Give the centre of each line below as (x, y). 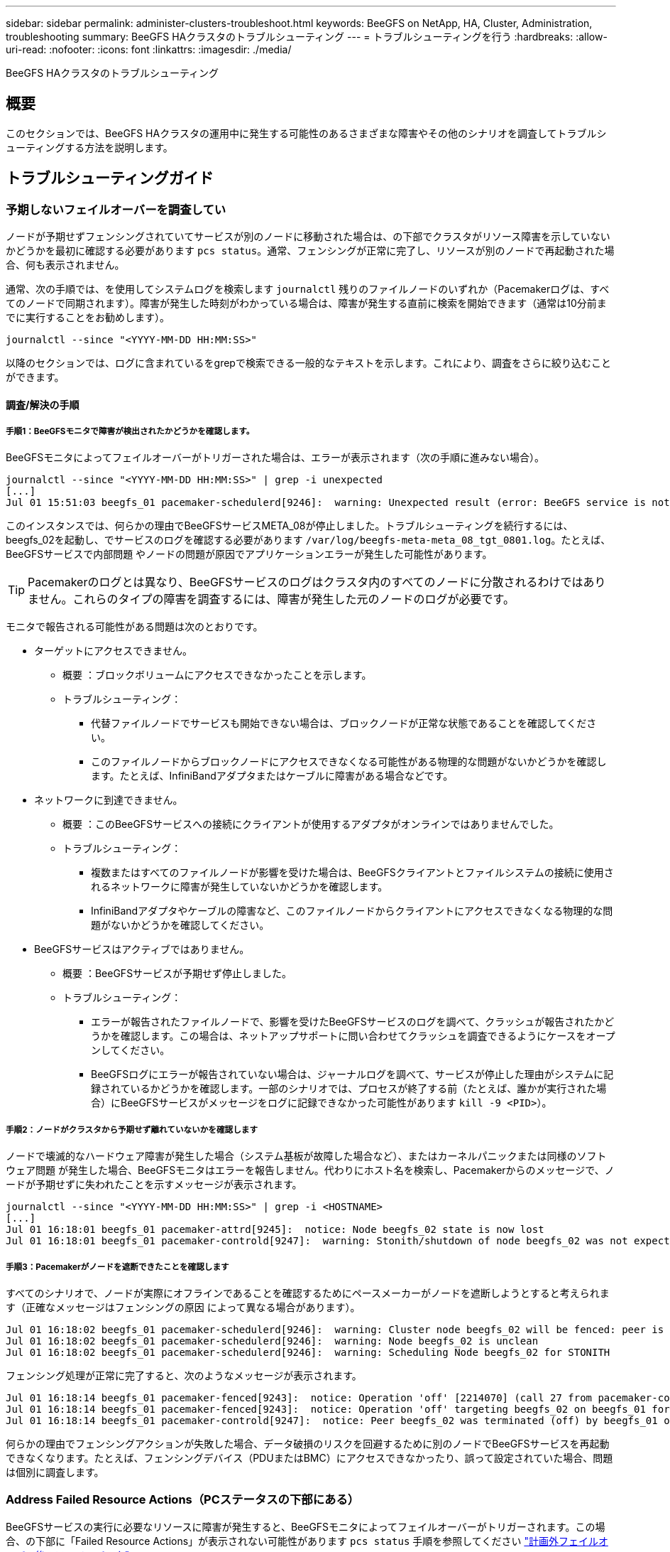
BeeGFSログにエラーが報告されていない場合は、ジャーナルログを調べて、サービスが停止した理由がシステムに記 (352, 1074)
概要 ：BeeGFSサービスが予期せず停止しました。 (177, 974)
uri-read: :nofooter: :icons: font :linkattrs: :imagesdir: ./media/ (149, 49)
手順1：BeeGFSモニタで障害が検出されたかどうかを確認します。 (130, 432)
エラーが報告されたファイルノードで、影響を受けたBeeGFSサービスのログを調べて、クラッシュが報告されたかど (353, 1022)
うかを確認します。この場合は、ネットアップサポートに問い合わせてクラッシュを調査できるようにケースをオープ (353, 1036)
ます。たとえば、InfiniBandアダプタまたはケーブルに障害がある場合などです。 (272, 776)
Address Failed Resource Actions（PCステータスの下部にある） (183, 1500)
